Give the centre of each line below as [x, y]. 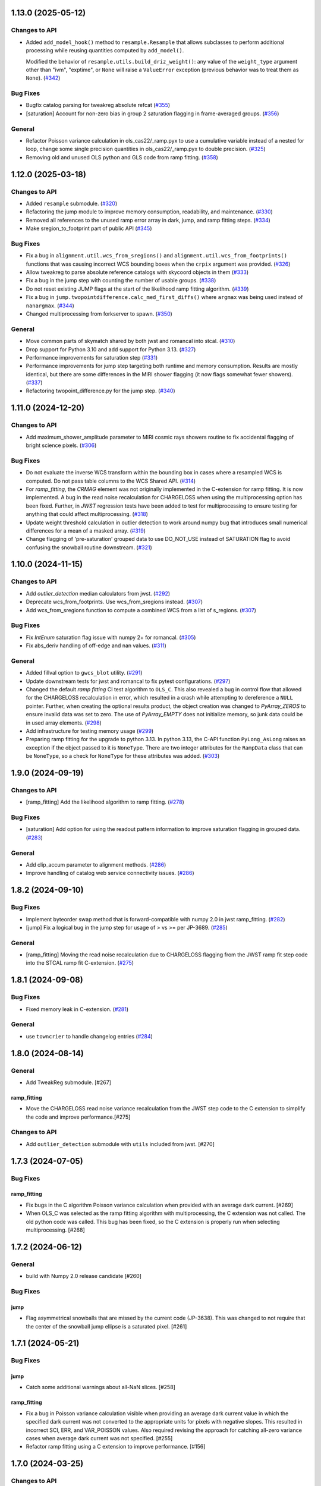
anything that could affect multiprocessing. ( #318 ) [87, 514]
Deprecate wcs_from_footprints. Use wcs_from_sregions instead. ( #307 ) [114, 602]
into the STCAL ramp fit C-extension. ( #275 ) [80, 963]
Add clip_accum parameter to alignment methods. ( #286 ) [96, 865]
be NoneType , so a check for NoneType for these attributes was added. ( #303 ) [123, 756]
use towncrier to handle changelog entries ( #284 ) [89, 1036]
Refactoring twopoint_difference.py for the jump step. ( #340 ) [100, 391]
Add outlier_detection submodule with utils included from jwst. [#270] [120, 1144]
